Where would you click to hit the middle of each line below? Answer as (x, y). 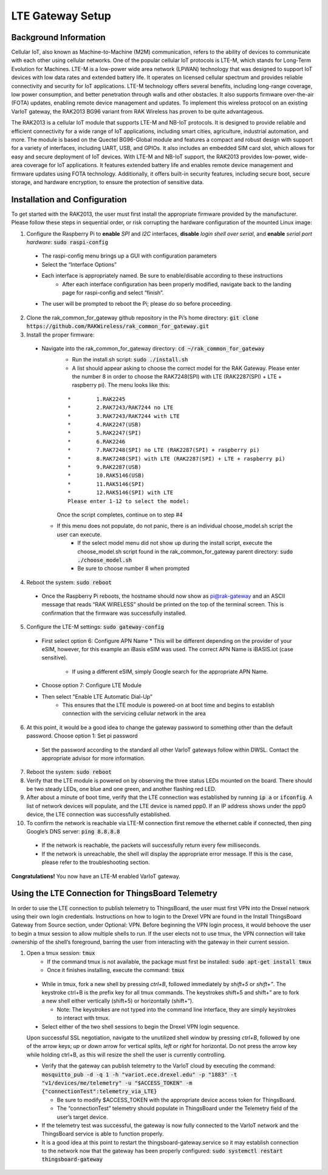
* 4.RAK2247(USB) (104, 425)
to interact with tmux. (84, 1018)
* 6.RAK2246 (97, 441)
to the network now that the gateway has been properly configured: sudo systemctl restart (162, 1151)
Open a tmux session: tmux (61, 953)
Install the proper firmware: (60, 335)
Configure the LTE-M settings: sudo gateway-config (95, 627)
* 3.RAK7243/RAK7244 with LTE (124, 416)
